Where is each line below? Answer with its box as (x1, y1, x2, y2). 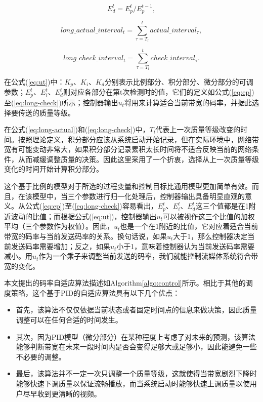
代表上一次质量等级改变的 (155, 124, 241, 135)
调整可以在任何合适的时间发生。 (16, 314, 122, 325)
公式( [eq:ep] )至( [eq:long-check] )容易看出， (25, 200, 158, 211)
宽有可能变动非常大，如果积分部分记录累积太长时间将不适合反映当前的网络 (4, 144, 252, 154)
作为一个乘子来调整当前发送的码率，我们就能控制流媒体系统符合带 (38, 251, 258, 261)
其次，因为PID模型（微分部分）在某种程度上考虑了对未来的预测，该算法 (16, 331, 256, 342)
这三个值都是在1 (195, 200, 249, 211)
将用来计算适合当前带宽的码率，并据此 (124, 97, 252, 107)
